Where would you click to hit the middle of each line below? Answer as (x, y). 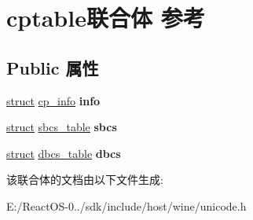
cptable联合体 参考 (106, 18)
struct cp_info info (53, 100)
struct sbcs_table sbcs (62, 127)
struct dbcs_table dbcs (64, 153)
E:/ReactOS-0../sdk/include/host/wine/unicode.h (126, 205)
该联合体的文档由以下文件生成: (85, 180)
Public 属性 (53, 67)
